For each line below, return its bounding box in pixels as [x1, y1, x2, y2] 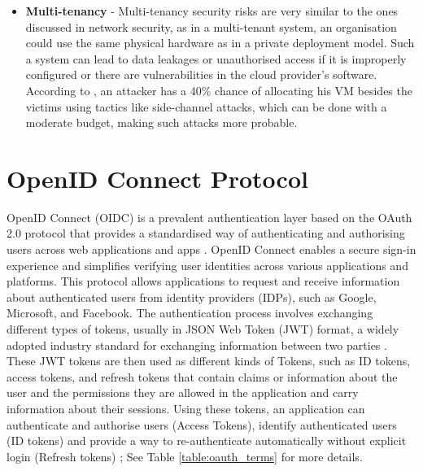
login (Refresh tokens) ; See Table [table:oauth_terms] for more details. [7, 447, 363, 464]
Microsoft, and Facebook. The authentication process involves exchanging [7, 304, 373, 321]
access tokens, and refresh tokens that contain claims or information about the [7, 368, 398, 385]
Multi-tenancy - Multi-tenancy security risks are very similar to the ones [25, 2, 399, 19]
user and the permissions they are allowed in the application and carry [7, 384, 359, 401]
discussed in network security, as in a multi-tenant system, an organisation [25, 18, 397, 35]
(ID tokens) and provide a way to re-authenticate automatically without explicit [7, 432, 407, 449]
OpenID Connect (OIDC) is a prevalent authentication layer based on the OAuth [7, 208, 412, 225]
